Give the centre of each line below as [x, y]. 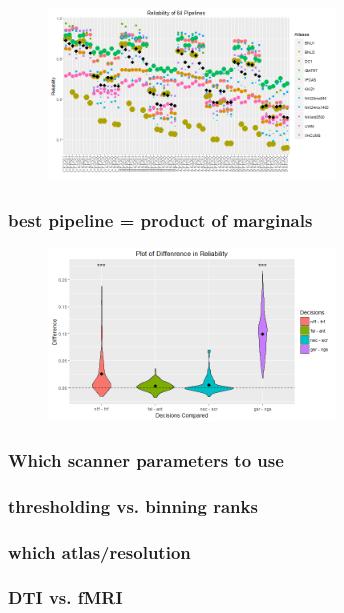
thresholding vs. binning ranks [133, 505]
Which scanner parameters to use [146, 459]
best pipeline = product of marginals [160, 219]
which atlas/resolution [99, 551]
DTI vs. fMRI [65, 597]
